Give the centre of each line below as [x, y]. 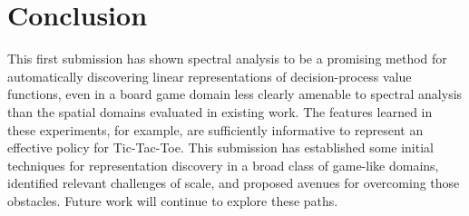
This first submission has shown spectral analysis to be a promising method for [227, 59]
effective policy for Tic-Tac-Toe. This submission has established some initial [220, 147]
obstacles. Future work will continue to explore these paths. [173, 200]
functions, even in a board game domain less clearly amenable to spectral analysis [235, 94]
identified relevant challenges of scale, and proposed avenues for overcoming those [234, 183]
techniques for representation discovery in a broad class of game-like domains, [223, 165]
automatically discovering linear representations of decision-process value [210, 76]
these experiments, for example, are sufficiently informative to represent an [215, 129]
